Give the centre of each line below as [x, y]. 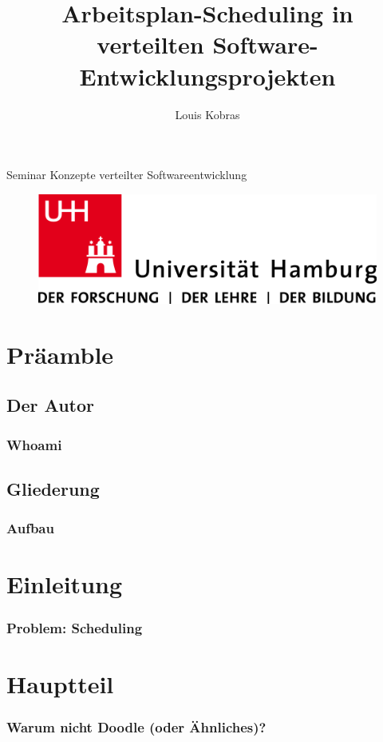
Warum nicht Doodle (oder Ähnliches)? [136, 726]
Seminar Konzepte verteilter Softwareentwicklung [127, 175]
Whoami [34, 444]
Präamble [60, 354]
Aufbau [30, 528]
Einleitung [65, 584]
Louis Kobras [207, 114]
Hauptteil [60, 683]
